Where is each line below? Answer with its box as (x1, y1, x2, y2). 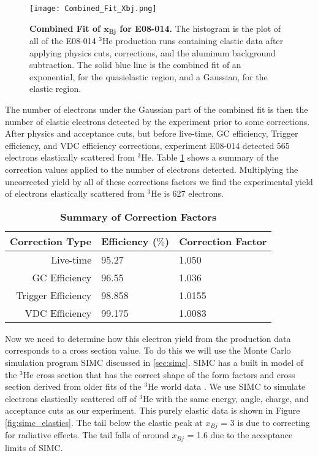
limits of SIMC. (5, 441, 63, 454)
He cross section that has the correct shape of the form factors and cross (23, 368, 295, 381)
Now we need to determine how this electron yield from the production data (5, 332, 291, 344)
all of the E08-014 (29, 34, 96, 47)
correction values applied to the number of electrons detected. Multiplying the (5, 163, 298, 176)
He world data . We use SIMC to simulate (148, 380, 306, 393)
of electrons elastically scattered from (5, 187, 145, 200)
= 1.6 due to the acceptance (187, 428, 293, 441)
